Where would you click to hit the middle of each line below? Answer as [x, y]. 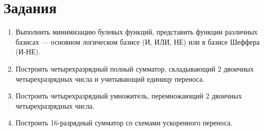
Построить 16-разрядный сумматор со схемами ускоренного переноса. [124, 123]
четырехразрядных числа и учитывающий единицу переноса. [110, 78]
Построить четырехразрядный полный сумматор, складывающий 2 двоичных [135, 68]
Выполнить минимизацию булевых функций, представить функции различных [137, 32]
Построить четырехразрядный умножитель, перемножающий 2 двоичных [129, 96]
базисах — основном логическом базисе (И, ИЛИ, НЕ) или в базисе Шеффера [138, 41]
